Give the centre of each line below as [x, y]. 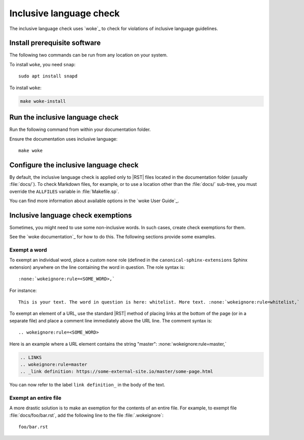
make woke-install [43, 101]
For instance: [23, 290]
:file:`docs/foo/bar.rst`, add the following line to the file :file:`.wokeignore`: [86, 415]
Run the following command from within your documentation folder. [80, 129]
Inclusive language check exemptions [71, 215]
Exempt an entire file [36, 398]
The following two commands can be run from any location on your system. [88, 55]
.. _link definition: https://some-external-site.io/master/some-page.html [117, 372]
